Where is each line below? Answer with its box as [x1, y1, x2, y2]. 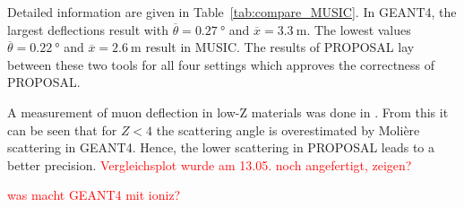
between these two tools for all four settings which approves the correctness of [7, 55, 435, 73]
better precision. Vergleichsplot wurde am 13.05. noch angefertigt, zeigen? [7, 155, 412, 174]
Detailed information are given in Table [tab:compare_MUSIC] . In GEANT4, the [7, 3, 457, 21]
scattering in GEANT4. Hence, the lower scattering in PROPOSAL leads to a [7, 138, 435, 157]
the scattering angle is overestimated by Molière [156, 120, 420, 139]
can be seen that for [7, 120, 117, 139]
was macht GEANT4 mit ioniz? [7, 185, 181, 204]
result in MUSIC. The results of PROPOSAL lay [145, 38, 415, 56]
